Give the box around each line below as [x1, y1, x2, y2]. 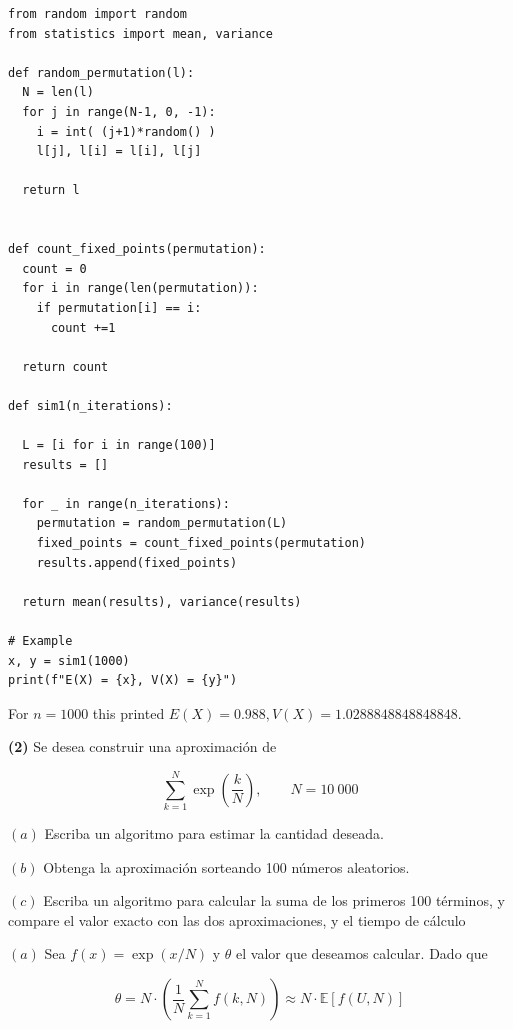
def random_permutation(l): [8, 65, 195, 80]
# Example [8, 634, 73, 648]
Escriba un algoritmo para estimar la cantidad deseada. [44, 823, 384, 844]
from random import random [8, 7, 187, 21]
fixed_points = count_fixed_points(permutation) [36, 536, 366, 551]
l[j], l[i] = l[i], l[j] [36, 144, 202, 159]
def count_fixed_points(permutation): [8, 242, 266, 257]
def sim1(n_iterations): [8, 398, 173, 413]
